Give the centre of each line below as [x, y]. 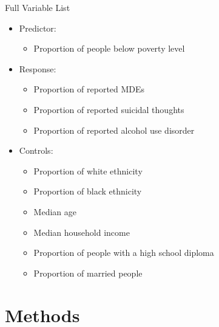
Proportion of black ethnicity [88, 191]
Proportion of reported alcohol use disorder [114, 130]
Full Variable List [38, 7]
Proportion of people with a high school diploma [124, 253]
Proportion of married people [88, 273]
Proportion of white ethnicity [88, 170]
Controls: [36, 150]
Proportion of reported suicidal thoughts [109, 109]
